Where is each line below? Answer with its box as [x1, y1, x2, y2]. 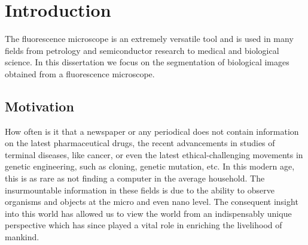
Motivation [5, 96, 74, 115]
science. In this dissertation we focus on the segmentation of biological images [5, 56, 289, 68]
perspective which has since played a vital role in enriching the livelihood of [5, 219, 282, 231]
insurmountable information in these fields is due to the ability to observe [5, 183, 275, 196]
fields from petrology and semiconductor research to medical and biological [5, 44, 279, 56]
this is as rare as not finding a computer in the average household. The [5, 172, 265, 184]
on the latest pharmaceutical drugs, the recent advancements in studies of [5, 137, 275, 149]
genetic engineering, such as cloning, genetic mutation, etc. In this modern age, [5, 160, 295, 173]
